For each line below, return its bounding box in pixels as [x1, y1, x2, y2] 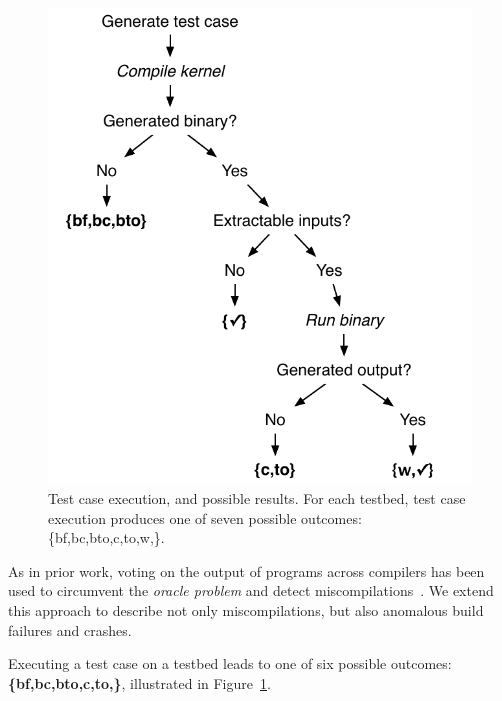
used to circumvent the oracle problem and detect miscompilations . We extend [8, 580, 494, 601]
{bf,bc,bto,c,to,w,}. [48, 527, 165, 548]
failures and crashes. [8, 619, 132, 640]
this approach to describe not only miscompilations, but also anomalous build [8, 599, 484, 620]
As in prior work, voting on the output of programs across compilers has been [8, 560, 485, 581]
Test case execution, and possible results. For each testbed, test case [48, 488, 466, 509]
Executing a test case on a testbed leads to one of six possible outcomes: [8, 653, 452, 674]
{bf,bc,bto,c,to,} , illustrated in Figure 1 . [8, 672, 271, 693]
